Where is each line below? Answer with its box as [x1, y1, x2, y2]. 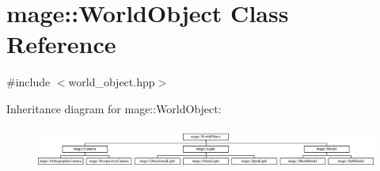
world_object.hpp [68, 74, 155, 90]
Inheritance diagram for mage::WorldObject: [6, 100, 222, 116]
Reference [6, 28, 116, 60]
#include [6, 74, 51, 90]
